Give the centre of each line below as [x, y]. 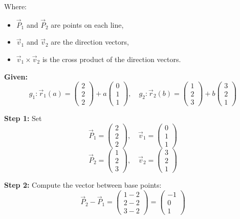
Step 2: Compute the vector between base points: [83, 185]
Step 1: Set [23, 118]
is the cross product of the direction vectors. [112, 59]
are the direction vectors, [90, 42]
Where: [15, 6]
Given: [16, 76]
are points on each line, [87, 24]
